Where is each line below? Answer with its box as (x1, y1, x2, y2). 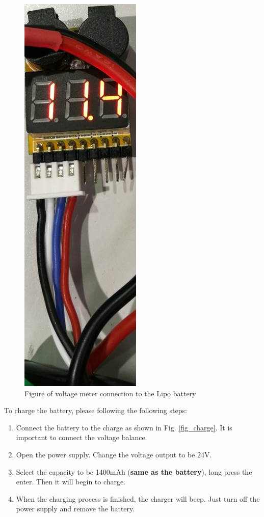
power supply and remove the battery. (16, 503, 135, 514)
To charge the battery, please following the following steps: (4, 405, 187, 416)
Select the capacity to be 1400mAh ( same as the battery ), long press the (16, 466, 252, 477)
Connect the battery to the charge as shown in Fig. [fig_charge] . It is (16, 422, 232, 432)
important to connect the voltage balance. (16, 432, 147, 443)
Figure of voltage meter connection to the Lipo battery (24, 388, 196, 398)
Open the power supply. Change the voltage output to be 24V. (16, 449, 212, 459)
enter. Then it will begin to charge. (16, 476, 126, 487)
